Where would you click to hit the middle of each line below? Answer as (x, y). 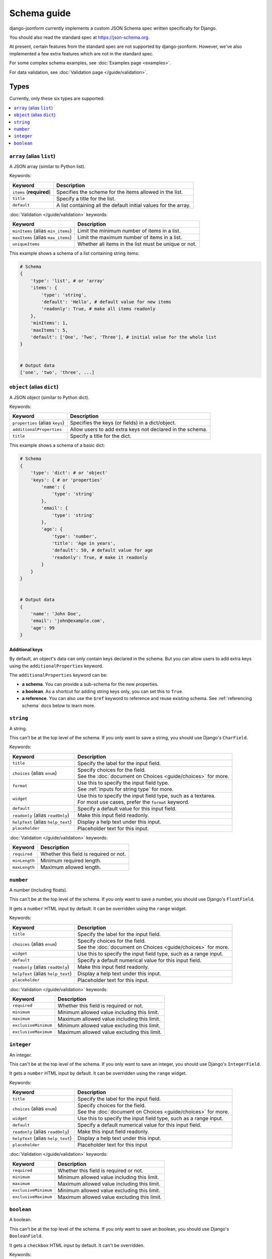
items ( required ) (31, 192)
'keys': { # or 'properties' (66, 480)
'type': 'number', (75, 536)
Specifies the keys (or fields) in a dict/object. (123, 423)
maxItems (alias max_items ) (42, 238)
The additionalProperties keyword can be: (58, 675)
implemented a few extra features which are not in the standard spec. (81, 53)
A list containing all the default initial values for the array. (123, 205)
